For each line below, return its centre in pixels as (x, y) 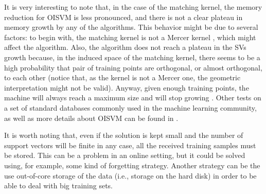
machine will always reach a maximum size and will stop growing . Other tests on (133, 98)
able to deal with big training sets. (58, 186)
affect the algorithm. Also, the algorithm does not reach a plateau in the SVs (125, 47)
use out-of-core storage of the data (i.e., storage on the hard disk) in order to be (130, 175)
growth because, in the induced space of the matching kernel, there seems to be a (132, 57)
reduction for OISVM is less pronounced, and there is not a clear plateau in (123, 17)
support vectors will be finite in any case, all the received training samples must (130, 145)
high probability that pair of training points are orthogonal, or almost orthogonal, (133, 67)
